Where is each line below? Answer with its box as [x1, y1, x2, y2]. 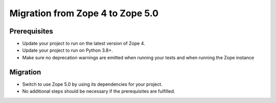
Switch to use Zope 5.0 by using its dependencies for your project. [22, 81, 163, 87]
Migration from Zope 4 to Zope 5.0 [9, 8, 158, 19]
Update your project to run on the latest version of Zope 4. [22, 41, 145, 47]
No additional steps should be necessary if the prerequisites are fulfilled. [22, 88, 175, 94]
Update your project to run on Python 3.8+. [22, 47, 113, 53]
